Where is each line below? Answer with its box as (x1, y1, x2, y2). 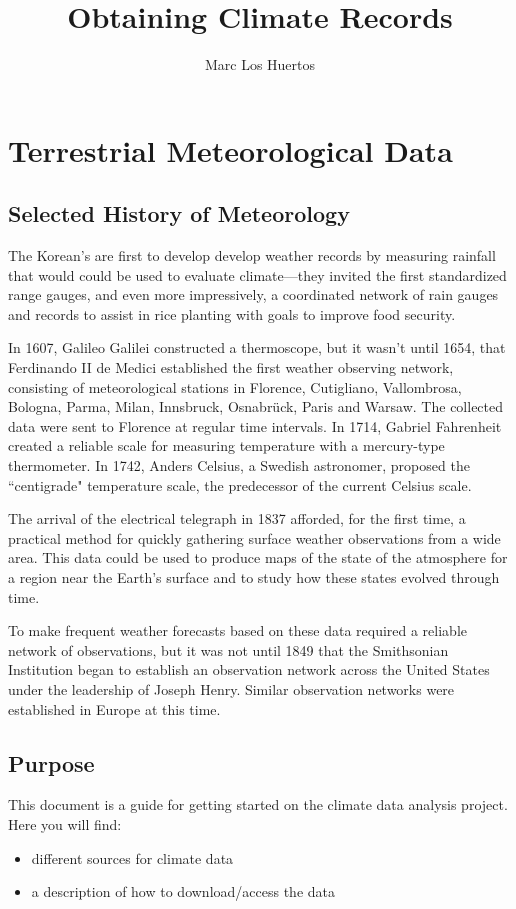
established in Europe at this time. (8, 698, 221, 719)
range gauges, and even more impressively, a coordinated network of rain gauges (8, 284, 499, 305)
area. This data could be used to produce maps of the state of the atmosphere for (8, 547, 508, 568)
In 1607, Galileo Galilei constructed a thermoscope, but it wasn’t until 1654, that (8, 337, 506, 358)
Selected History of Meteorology (8, 198, 350, 229)
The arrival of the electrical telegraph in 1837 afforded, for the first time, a (8, 508, 466, 529)
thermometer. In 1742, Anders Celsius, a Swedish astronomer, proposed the (8, 455, 470, 476)
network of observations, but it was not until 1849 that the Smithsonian (8, 639, 449, 660)
